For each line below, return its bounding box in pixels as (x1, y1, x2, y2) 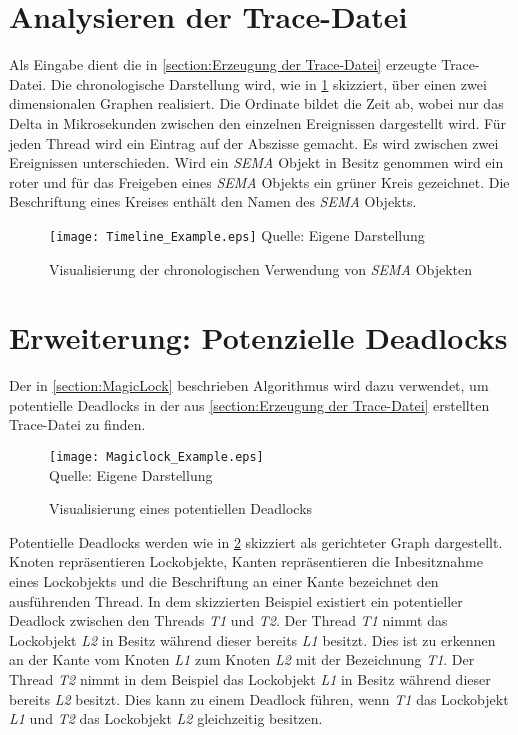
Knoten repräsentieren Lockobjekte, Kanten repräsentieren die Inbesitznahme (9, 551, 483, 572)
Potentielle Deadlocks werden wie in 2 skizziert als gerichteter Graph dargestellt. (9, 531, 503, 552)
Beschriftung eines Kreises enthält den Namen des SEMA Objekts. (9, 191, 417, 212)
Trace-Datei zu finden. (9, 414, 146, 435)
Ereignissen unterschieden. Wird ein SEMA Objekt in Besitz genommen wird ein (9, 152, 504, 173)
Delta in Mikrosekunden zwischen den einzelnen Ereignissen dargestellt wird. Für (9, 112, 507, 133)
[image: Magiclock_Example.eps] (49, 450, 264, 465)
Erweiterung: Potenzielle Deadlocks (9, 317, 508, 358)
